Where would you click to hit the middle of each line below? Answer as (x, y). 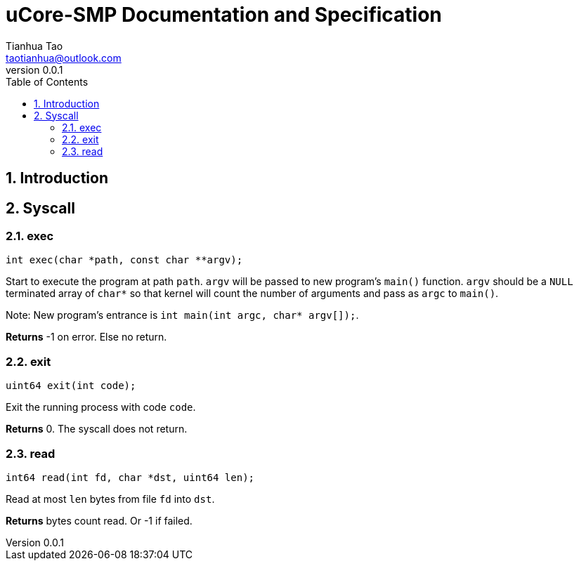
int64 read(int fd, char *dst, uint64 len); (130, 477)
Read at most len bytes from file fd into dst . (110, 499)
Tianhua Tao (34, 46)
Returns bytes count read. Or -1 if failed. (99, 520)
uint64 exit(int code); (71, 386)
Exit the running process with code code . (101, 407)
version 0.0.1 (34, 70)
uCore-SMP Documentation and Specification (224, 15)
